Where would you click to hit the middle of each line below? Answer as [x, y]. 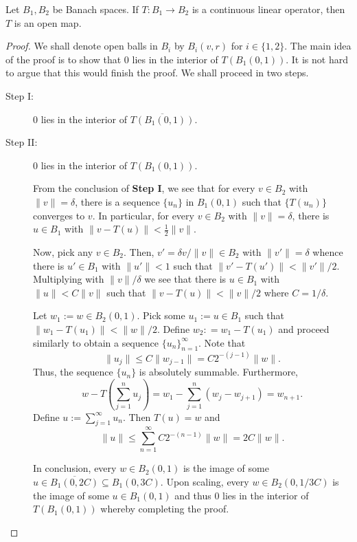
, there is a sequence [117, 201]
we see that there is [185, 279]
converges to [59, 215]
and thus [193, 495]
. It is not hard [317, 59]
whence [328, 251]
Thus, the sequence [73, 372]
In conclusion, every [75, 468]
